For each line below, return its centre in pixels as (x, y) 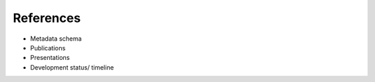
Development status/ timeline (72, 67)
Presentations (50, 58)
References (47, 18)
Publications (48, 48)
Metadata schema (56, 39)
